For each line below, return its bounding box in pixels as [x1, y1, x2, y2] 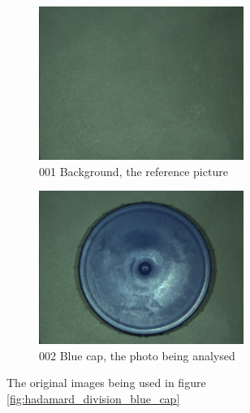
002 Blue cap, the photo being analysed [39, 346, 235, 364]
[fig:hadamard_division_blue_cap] [6, 389, 180, 407]
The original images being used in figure [6, 374, 206, 391]
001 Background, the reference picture [39, 162, 228, 179]
